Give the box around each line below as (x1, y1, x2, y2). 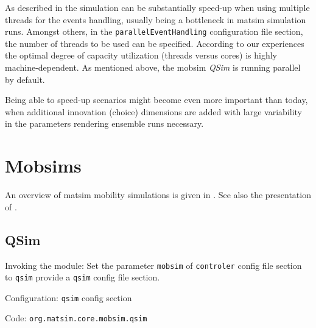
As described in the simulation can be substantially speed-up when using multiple (5, 1, 310, 13)
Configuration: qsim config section (5, 291, 132, 304)
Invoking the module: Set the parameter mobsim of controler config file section (5, 258, 302, 271)
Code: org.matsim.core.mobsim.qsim (5, 312, 147, 324)
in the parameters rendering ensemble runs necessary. (5, 117, 204, 130)
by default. (5, 73, 45, 85)
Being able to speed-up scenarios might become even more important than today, (5, 93, 308, 106)
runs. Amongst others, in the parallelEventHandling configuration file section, (5, 25, 303, 38)
